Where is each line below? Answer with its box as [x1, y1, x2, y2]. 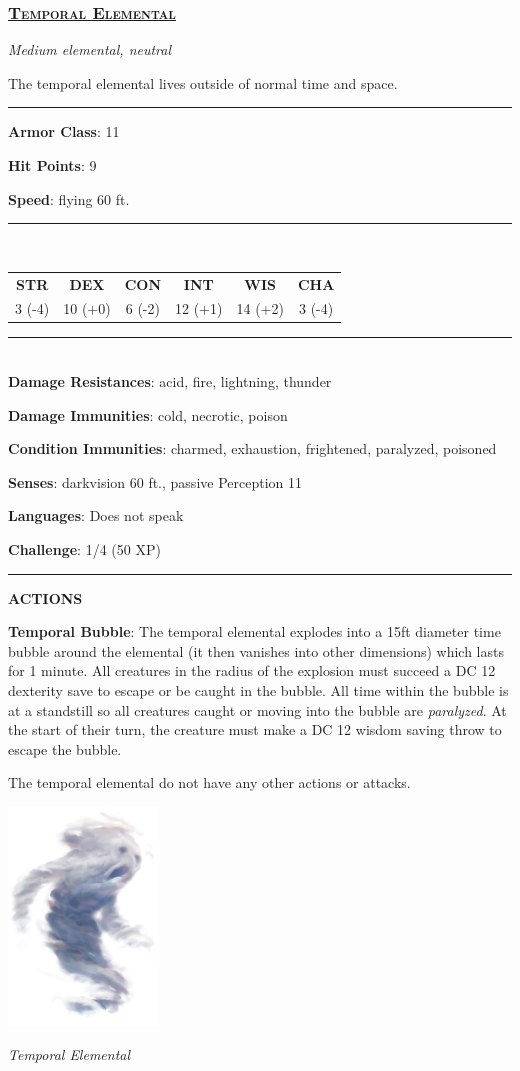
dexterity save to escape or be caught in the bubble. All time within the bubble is [8, 680, 509, 700]
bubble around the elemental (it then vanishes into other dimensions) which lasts [8, 640, 504, 661]
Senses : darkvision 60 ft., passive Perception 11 [8, 471, 302, 492]
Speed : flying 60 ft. [8, 188, 130, 209]
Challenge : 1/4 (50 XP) [8, 539, 161, 560]
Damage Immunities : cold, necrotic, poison [8, 404, 288, 425]
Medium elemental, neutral [8, 39, 172, 60]
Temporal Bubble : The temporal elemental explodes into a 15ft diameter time [8, 621, 501, 642]
